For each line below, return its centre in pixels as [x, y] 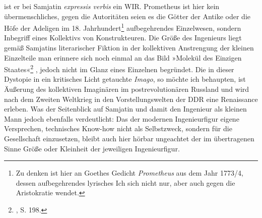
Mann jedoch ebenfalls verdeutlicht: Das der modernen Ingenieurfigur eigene [122, 118]
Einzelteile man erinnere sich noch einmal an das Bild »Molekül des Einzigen [123, 57]
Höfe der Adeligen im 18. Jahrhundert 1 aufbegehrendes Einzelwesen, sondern [123, 27]
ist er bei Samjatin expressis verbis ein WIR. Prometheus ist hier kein [112, 6]
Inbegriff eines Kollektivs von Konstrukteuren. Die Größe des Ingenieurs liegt [123, 38]
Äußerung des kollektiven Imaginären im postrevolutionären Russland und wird [127, 89]
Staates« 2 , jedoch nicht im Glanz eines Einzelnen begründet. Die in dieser [119, 68]
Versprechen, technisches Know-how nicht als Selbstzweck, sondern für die [118, 128]
